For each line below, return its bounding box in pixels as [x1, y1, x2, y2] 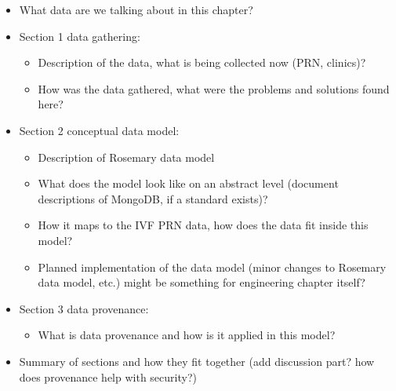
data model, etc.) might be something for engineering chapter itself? [38, 274, 365, 291]
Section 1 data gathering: [19, 27, 140, 44]
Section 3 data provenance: [19, 300, 149, 316]
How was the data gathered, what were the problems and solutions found [38, 80, 390, 97]
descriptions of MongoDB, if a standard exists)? [38, 190, 268, 206]
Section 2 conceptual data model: [19, 122, 180, 138]
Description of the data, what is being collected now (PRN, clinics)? [38, 54, 366, 71]
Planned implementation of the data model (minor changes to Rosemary [38, 258, 387, 275]
